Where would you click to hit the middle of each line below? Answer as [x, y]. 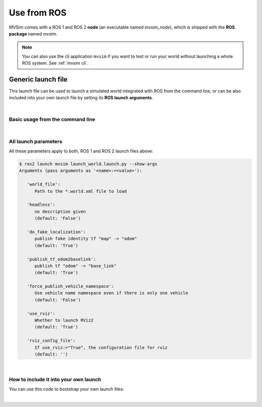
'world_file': [44, 184]
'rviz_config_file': [51, 341]
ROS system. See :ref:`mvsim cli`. [55, 63]
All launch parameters [36, 141]
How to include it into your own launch [55, 379]
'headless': [41, 205]
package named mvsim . [33, 34]
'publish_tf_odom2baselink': [62, 259]
